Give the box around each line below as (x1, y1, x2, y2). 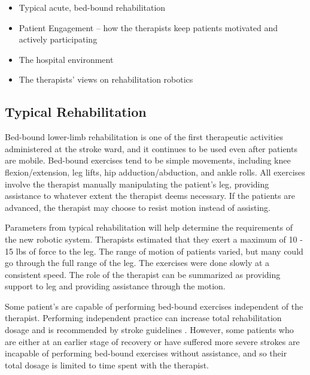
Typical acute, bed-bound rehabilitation (19, 1, 166, 13)
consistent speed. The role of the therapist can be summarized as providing (5, 268, 281, 280)
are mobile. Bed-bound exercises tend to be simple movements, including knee (5, 154, 291, 167)
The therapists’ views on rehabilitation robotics (19, 73, 193, 86)
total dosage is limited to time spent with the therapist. (5, 358, 209, 371)
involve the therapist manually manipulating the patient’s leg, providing (5, 177, 269, 190)
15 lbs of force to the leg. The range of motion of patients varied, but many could (5, 244, 303, 257)
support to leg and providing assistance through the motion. (5, 280, 226, 292)
